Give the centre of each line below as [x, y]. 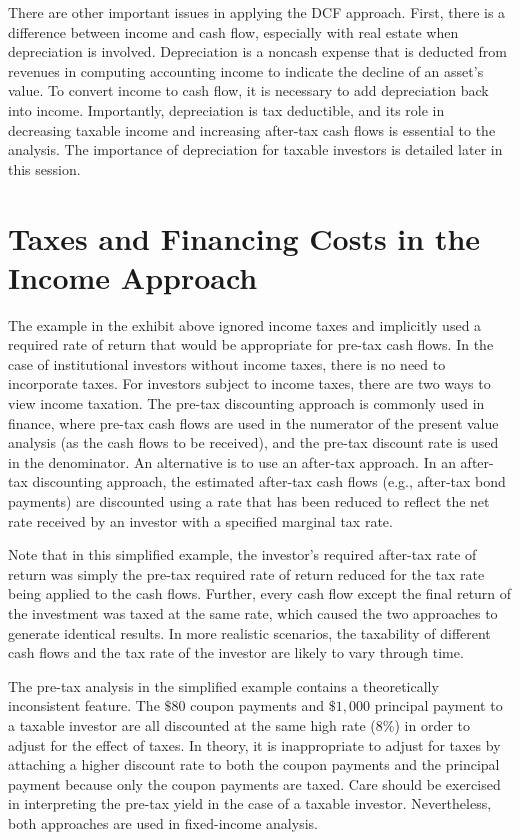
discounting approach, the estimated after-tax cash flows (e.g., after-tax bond [269, 481]
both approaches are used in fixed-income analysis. [163, 822]
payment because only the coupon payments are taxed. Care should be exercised [254, 783]
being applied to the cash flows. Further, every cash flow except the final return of [260, 593]
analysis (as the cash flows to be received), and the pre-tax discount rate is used [253, 442]
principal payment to [438, 705]
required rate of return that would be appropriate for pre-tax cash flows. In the [251, 344]
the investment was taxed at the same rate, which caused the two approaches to [253, 612]
